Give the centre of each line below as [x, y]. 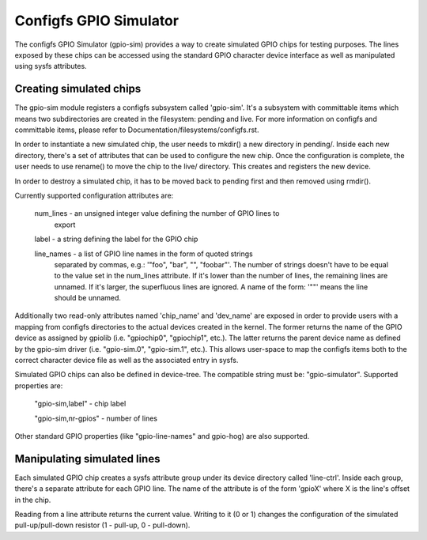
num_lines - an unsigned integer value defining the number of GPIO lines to [157, 213]
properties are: [39, 385]
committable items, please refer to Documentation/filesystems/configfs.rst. [137, 130]
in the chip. [33, 500]
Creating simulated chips [78, 89]
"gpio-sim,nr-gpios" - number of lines [96, 418]
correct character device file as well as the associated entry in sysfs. [127, 361]
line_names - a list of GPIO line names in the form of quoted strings [144, 254]
